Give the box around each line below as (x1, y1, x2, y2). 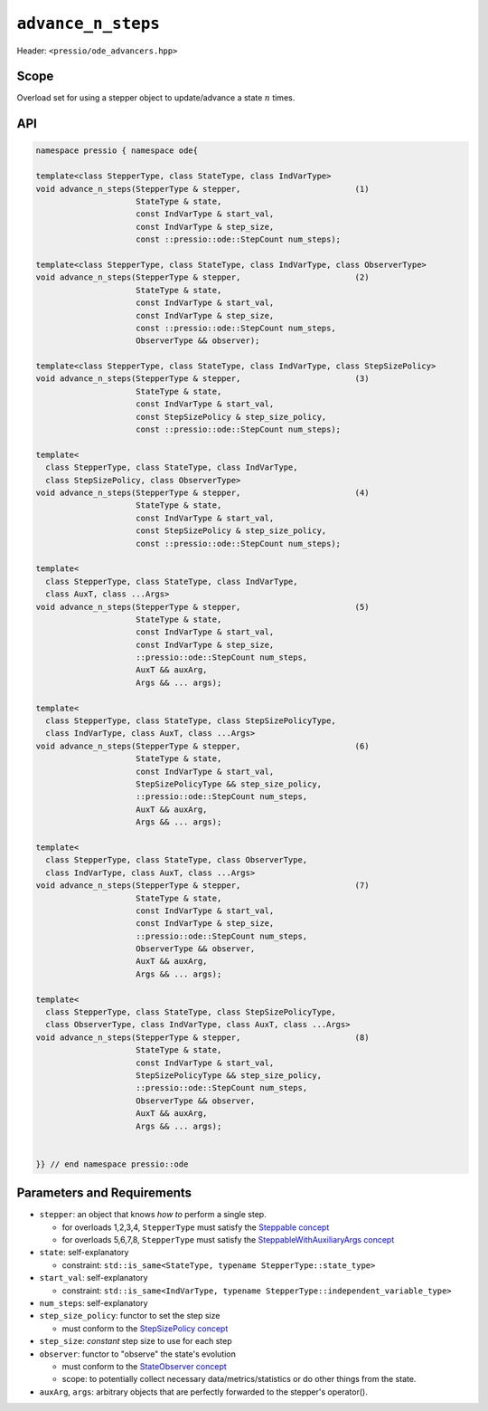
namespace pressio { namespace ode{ (35, 146, 199, 156)
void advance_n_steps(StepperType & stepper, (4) (35, 488, 370, 498)
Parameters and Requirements (16, 1186, 192, 1201)
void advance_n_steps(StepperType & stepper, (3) (35, 374, 370, 384)
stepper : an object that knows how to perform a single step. (39, 1209, 267, 1220)
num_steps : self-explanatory (39, 1297, 148, 1308)
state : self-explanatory (39, 1247, 129, 1258)
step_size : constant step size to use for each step (39, 1336, 232, 1347)
